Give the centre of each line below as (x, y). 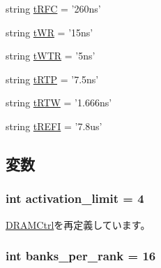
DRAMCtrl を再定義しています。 (78, 224)
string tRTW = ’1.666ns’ (59, 103)
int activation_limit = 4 (75, 198)
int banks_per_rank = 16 (81, 256)
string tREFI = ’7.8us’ (54, 126)
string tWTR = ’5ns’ (51, 56)
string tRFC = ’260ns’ (53, 8)
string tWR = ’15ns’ (49, 32)
